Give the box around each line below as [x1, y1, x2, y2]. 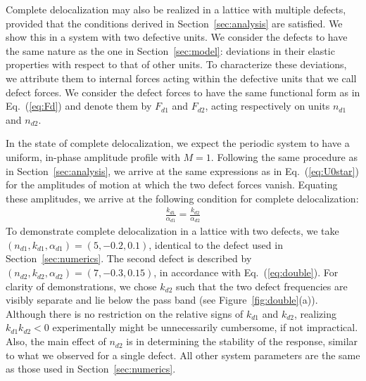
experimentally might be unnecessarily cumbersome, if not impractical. [52, 320, 358, 335]
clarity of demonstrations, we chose [6, 278, 157, 293]
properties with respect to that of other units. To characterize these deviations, [6, 57, 347, 72]
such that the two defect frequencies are [175, 278, 348, 293]
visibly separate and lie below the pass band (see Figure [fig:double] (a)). [6, 292, 318, 307]
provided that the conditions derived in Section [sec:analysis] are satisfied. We [6, 15, 343, 30]
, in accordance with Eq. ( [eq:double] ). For [153, 265, 339, 280]
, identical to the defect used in [149, 237, 283, 252]
